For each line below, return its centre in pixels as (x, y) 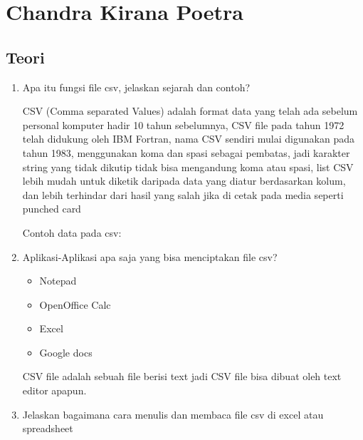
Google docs (66, 352)
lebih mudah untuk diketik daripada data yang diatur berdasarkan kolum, (184, 181)
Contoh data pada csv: (72, 232)
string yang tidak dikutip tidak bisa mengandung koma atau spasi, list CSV (188, 167)
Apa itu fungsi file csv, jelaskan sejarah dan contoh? (136, 87)
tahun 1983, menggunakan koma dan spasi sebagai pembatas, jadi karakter (186, 152)
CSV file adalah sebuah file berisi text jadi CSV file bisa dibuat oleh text (182, 376)
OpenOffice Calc (75, 304)
